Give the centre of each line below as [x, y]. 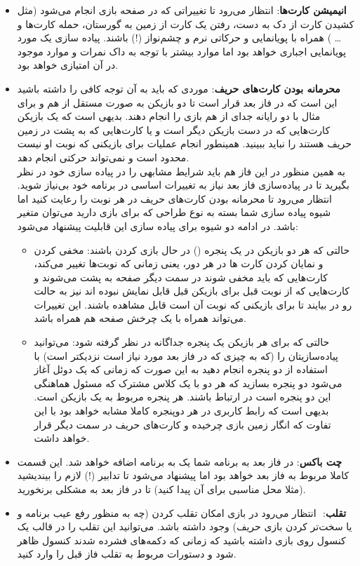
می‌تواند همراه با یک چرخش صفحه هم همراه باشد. [140, 318]
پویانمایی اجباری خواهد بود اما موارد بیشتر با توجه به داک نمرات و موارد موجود [182, 51]
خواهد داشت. [62, 438]
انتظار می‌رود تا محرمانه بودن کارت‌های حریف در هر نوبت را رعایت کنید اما [174, 198]
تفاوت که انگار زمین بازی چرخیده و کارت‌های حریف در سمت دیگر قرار [182, 424]
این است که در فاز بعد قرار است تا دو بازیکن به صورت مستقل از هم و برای [177, 102]
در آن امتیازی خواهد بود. [68, 65]
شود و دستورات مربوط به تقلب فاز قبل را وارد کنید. [127, 554]
